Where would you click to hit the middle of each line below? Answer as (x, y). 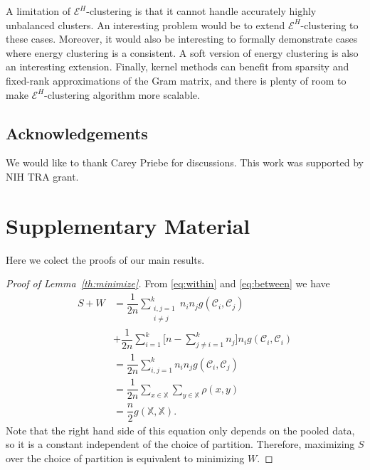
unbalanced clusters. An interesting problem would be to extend (146, 25)
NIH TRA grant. (42, 176)
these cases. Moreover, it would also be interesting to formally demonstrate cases (182, 39)
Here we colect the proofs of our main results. (105, 259)
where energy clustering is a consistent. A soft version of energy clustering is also (182, 52)
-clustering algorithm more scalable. (122, 94)
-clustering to (329, 25)
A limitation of (38, 11)
